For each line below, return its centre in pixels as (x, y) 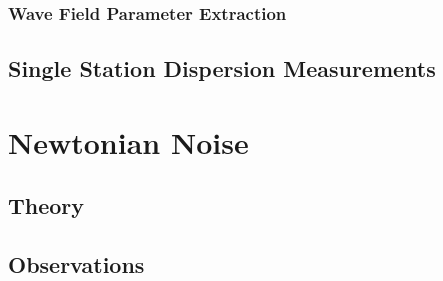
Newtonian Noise (128, 141)
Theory (46, 205)
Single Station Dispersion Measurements (222, 68)
